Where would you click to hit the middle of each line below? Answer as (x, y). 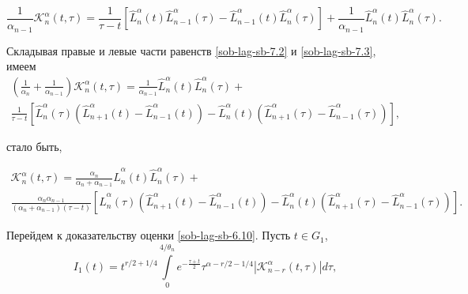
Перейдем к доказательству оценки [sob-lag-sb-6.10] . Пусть (149, 235)
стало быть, (34, 146)
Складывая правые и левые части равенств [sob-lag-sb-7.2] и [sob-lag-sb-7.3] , (191, 50)
